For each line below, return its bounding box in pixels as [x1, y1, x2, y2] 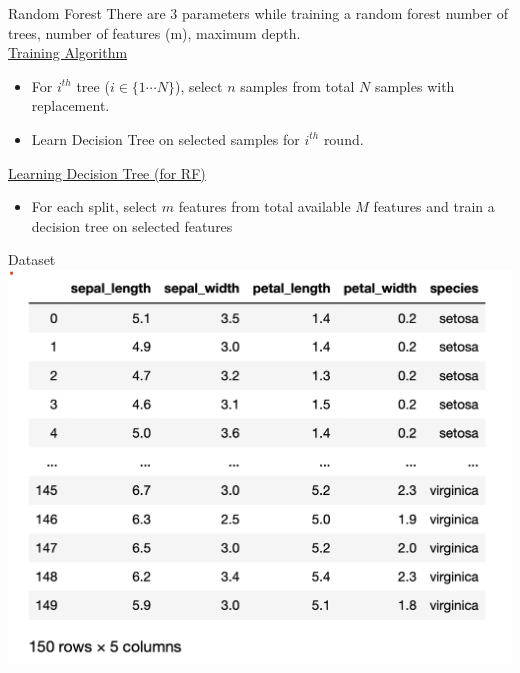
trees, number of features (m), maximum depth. [8, 22, 301, 43]
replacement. [31, 95, 110, 116]
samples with [374, 75, 455, 96]
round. [323, 128, 364, 149]
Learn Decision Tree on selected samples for [31, 128, 300, 149]
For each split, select [31, 196, 157, 217]
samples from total [240, 75, 355, 96]
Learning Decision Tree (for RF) [8, 162, 206, 183]
